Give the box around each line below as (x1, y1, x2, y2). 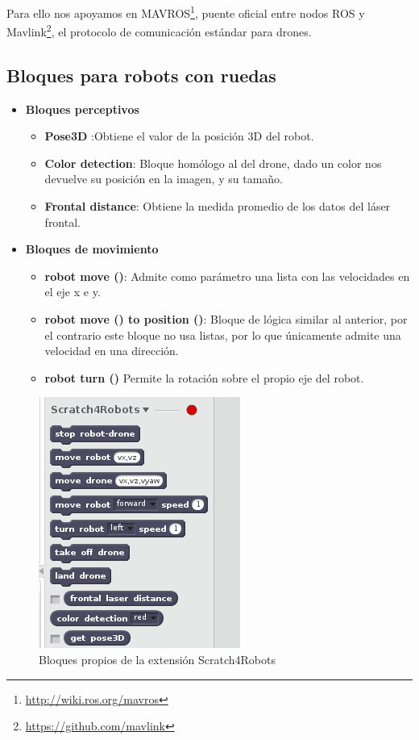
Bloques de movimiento (25, 240, 159, 257)
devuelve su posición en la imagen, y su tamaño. (44, 170, 283, 187)
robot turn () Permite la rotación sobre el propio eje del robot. (44, 369, 364, 386)
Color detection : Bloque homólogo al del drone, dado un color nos (44, 154, 382, 171)
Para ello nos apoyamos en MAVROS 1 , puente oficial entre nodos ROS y (6, 2, 365, 21)
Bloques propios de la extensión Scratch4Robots (39, 651, 276, 668)
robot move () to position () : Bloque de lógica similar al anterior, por (44, 311, 408, 328)
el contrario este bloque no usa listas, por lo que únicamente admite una (44, 326, 401, 343)
